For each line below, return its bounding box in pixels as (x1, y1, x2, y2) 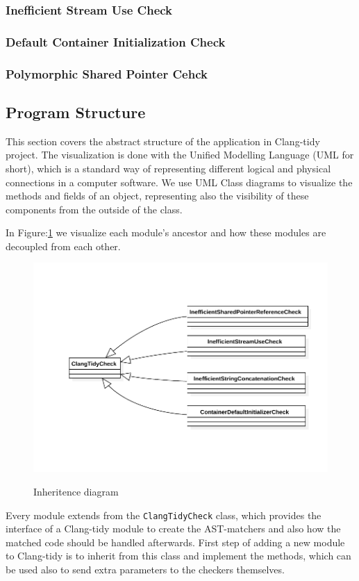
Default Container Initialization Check (6, 33, 226, 50)
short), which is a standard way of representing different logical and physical (6, 161, 331, 175)
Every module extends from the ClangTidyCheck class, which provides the (6, 507, 322, 522)
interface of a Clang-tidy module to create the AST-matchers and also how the (6, 521, 341, 536)
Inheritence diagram (33, 484, 119, 498)
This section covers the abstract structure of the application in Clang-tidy (6, 133, 320, 148)
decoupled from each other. (6, 238, 121, 253)
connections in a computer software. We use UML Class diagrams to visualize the (6, 174, 353, 189)
